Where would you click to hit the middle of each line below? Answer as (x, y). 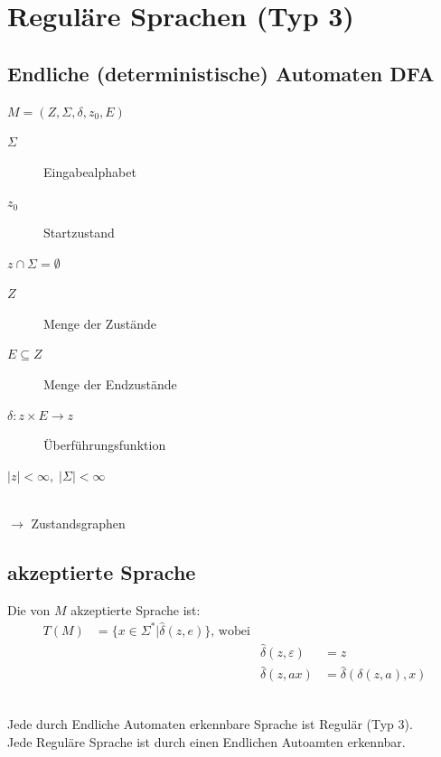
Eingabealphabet (90, 171)
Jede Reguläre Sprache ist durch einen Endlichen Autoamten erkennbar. (206, 741)
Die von (29, 609)
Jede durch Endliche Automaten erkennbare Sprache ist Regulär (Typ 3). (210, 723)
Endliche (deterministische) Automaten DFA (221, 73)
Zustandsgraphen (78, 523)
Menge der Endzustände (110, 383)
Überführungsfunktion (105, 445)
